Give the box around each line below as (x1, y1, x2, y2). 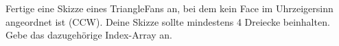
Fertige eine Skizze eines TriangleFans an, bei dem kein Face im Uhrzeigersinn (5, 1, 334, 15)
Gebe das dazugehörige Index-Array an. (5, 28, 172, 42)
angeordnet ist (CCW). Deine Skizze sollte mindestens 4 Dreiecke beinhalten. (5, 14, 330, 28)
